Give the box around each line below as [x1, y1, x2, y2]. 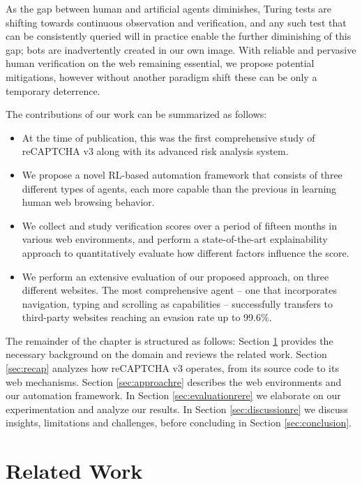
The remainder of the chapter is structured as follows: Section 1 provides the [6, 333, 333, 348]
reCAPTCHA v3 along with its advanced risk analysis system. [22, 144, 289, 158]
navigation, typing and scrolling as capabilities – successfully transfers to [22, 296, 333, 311]
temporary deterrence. [6, 83, 100, 98]
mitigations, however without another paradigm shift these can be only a [6, 69, 317, 84]
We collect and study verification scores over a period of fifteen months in [22, 218, 337, 232]
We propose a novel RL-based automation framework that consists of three [22, 167, 342, 181]
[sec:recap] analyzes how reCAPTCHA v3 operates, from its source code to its [6, 361, 339, 375]
